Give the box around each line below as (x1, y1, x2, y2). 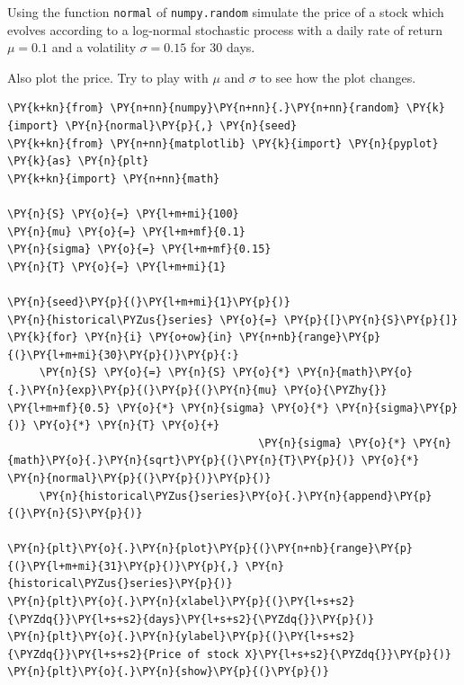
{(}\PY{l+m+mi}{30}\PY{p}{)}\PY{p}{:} (7, 348, 239, 361)
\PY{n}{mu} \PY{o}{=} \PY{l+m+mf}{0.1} (7, 225, 245, 238)
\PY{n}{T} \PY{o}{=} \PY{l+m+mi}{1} (7, 260, 227, 273)
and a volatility (51, 38, 137, 57)
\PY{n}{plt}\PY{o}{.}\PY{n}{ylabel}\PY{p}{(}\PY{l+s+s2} (7, 630, 355, 644)
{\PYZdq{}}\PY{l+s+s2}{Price (7, 647, 182, 661)
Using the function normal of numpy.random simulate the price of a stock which (7, 3, 444, 21)
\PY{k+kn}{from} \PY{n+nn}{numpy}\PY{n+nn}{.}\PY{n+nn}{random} (7, 102, 400, 115)
